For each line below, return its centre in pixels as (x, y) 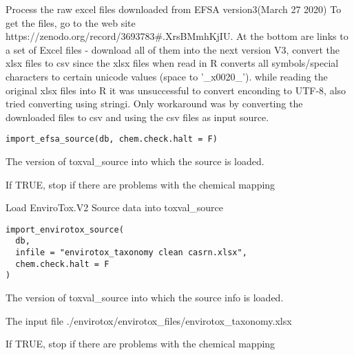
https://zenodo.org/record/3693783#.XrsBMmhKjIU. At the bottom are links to (177, 36)
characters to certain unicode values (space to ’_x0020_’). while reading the (167, 76)
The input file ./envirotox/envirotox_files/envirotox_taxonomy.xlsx (149, 320)
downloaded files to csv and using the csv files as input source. (137, 117)
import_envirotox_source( (65, 229)
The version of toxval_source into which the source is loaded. (135, 161)
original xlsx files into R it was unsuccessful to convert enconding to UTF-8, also (176, 90)
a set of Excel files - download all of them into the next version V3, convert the (173, 49)
